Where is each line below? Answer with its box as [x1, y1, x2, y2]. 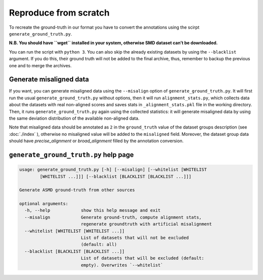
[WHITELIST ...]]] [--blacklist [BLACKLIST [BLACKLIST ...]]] [39, 173, 192, 179]
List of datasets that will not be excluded [80, 235, 189, 241]
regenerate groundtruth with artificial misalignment [80, 222, 212, 227]
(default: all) [80, 242, 117, 247]
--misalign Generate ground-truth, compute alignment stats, [24, 214, 202, 220]
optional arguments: [19, 201, 68, 206]
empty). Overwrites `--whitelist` [80, 262, 163, 268]
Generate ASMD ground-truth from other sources [19, 187, 135, 193]
